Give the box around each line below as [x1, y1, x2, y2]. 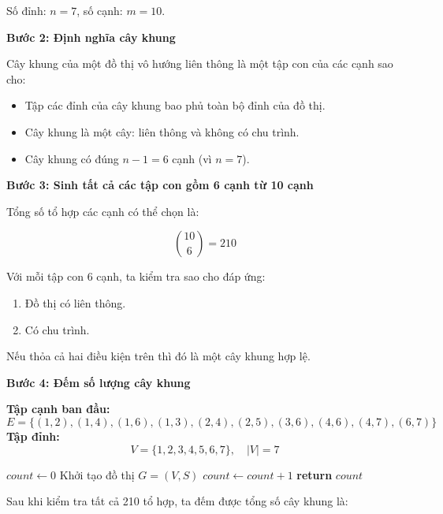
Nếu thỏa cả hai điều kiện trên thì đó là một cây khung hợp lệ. [6, 348, 311, 364]
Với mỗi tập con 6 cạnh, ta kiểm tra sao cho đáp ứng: [6, 268, 266, 285]
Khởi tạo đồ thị [59, 466, 135, 482]
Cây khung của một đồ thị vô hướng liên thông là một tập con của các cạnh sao [6, 55, 393, 72]
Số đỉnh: [6, 2, 47, 18]
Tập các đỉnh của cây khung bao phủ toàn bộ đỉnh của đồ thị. [24, 97, 326, 114]
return [296, 466, 333, 482]
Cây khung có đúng [24, 150, 119, 166]
